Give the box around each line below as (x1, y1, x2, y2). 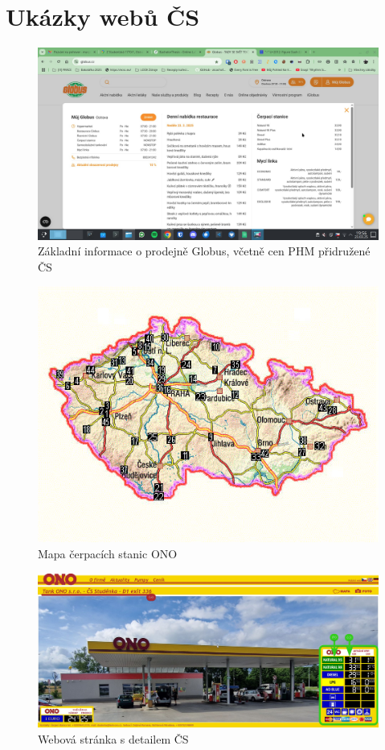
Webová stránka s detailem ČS (38, 730, 189, 747)
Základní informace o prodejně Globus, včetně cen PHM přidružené (38, 242, 371, 259)
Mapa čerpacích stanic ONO (38, 545, 178, 561)
